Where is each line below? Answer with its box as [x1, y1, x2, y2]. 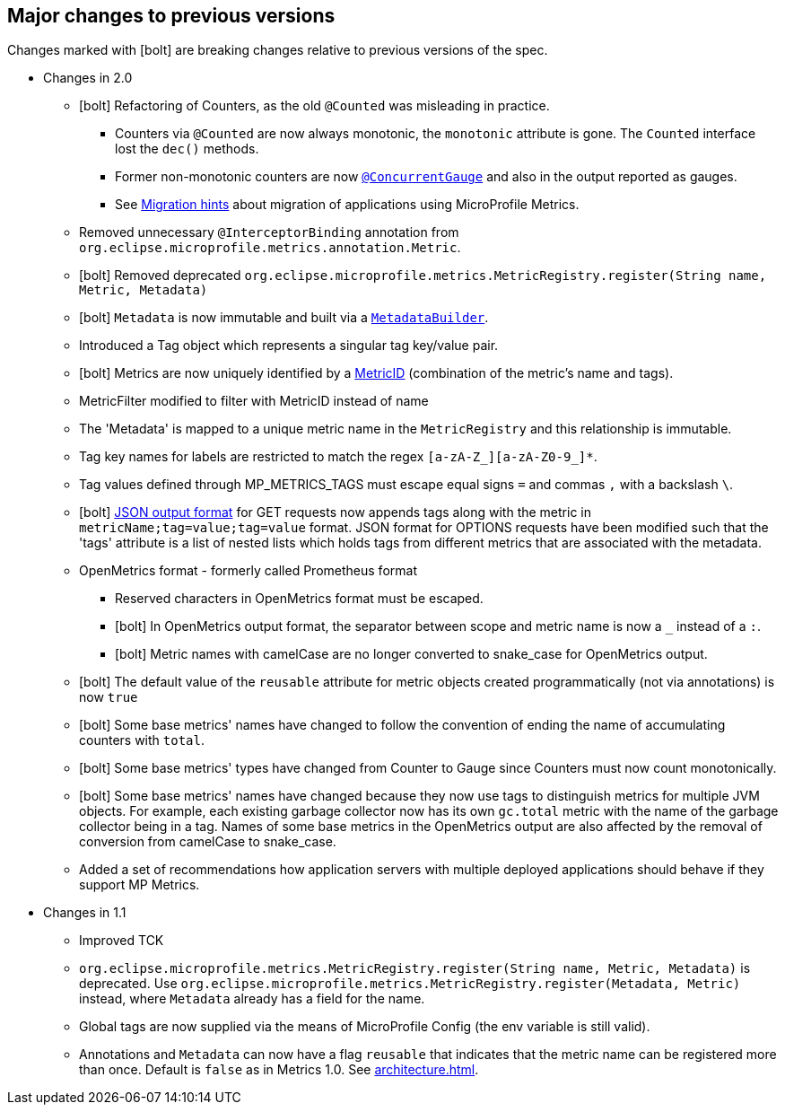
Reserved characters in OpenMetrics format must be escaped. [115, 591, 484, 607]
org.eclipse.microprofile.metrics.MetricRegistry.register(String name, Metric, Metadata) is [79, 960, 751, 976]
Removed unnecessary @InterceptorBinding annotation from [79, 224, 459, 241]
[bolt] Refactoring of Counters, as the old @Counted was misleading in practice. [79, 98, 550, 114]
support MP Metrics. [79, 877, 200, 893]
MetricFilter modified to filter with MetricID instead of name [79, 393, 429, 409]
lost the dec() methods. [115, 141, 259, 157]
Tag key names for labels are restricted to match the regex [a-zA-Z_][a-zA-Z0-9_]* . [79, 449, 597, 465]
